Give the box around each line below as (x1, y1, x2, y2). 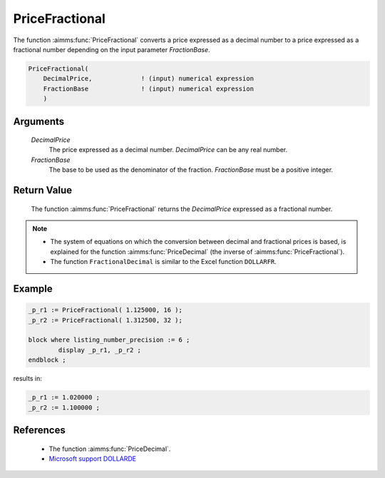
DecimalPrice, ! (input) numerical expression (43, 75, 255, 83)
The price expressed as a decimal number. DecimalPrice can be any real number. (48, 146, 288, 154)
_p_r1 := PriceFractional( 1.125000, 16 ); (28, 306, 183, 314)
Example (13, 283, 53, 295)
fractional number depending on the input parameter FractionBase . (13, 45, 210, 54)
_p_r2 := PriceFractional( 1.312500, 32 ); (28, 316, 183, 324)
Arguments (13, 115, 65, 128)
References (13, 424, 66, 436)
